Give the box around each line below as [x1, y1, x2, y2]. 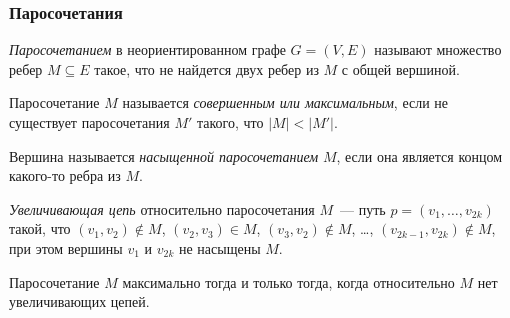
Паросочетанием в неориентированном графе [9, 39, 286, 60]
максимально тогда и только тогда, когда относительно [122, 271, 455, 292]
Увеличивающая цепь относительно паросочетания [9, 198, 315, 219]
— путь [340, 198, 386, 219]
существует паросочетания [9, 112, 170, 132]
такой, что [9, 218, 71, 239]
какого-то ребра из [9, 165, 121, 186]
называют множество [374, 39, 502, 60]
